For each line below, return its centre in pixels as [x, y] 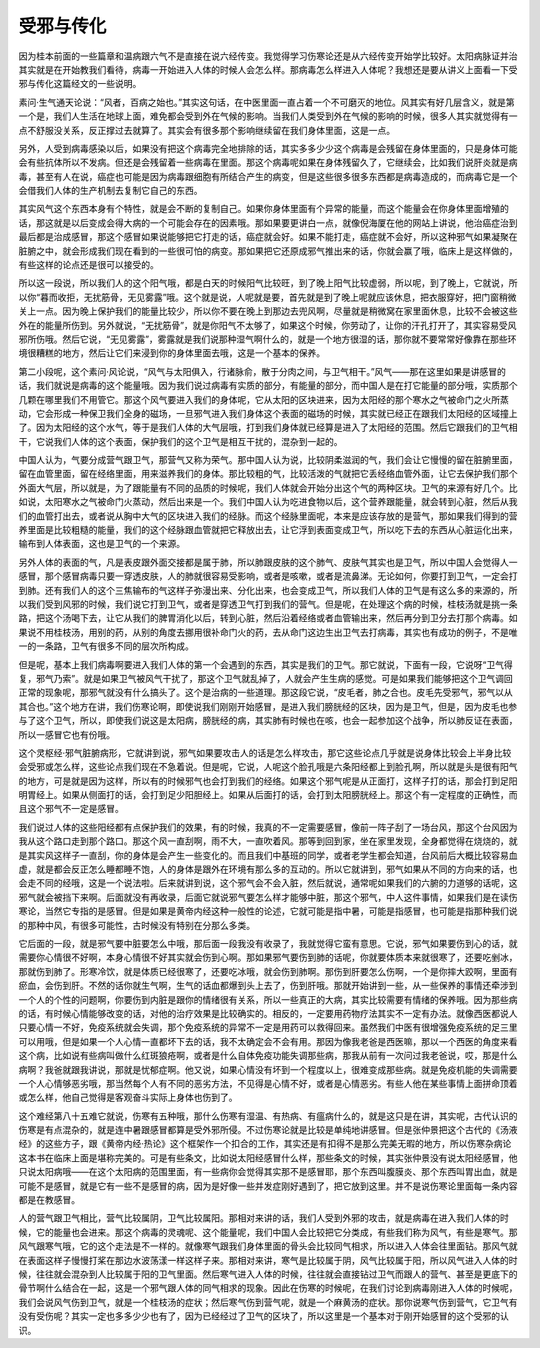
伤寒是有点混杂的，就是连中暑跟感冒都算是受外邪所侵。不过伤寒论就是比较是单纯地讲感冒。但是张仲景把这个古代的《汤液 [268, 1130]
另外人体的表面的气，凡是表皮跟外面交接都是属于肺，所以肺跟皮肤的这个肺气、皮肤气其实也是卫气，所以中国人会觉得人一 [268, 562]
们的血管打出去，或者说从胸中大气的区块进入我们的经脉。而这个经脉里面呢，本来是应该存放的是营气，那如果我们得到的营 [268, 516]
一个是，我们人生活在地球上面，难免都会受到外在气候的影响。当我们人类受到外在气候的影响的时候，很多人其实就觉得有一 [268, 116]
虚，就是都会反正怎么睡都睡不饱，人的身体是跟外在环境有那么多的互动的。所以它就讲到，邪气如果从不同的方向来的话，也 [268, 869]
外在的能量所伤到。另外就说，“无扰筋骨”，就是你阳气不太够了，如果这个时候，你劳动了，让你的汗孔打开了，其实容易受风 [267, 325]
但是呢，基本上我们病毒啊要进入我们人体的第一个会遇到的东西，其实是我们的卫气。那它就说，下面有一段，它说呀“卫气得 [266, 664]
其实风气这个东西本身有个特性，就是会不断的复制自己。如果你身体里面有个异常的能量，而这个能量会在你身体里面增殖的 [263, 209]
